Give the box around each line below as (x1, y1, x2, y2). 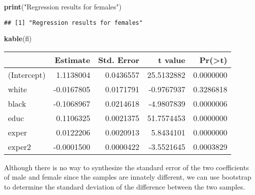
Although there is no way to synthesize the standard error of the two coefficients (4, 162, 249, 172)
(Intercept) (8, 68, 46, 80)
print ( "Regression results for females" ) (4, 1, 122, 11)
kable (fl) (4, 33, 32, 44)
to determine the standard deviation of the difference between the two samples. (4, 182, 245, 192)
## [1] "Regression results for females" (4, 19, 143, 26)
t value (158, 54, 185, 65)
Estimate (54, 54, 90, 65)
